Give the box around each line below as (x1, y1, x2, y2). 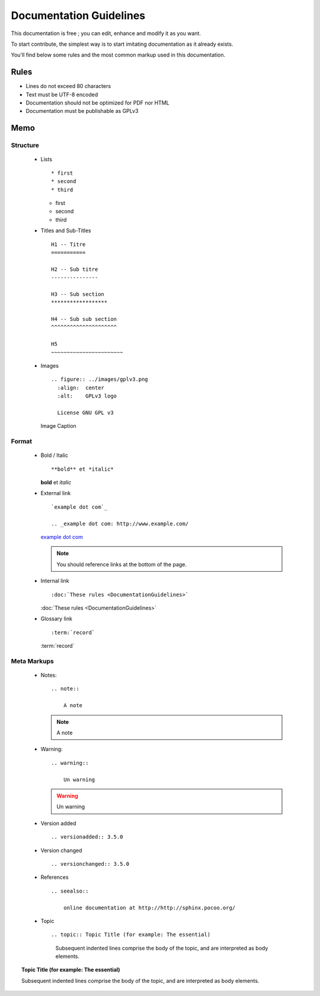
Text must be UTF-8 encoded (25, 91, 98, 98)
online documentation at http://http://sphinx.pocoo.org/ (63, 904, 236, 911)
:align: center (57, 384, 105, 391)
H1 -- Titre (51, 241, 86, 248)
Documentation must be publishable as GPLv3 (25, 108, 139, 115)
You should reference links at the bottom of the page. (56, 560, 187, 568)
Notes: (40, 672, 57, 679)
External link (40, 490, 71, 497)
